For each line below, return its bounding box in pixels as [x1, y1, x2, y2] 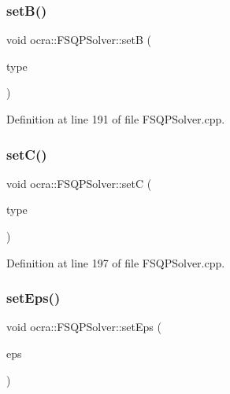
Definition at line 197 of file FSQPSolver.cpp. [6, 254, 225, 271]
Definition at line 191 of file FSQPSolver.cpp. [6, 111, 225, 127]
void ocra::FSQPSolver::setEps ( [6, 319, 161, 335]
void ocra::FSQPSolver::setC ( [6, 175, 152, 191]
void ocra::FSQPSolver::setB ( [6, 31, 151, 48]
